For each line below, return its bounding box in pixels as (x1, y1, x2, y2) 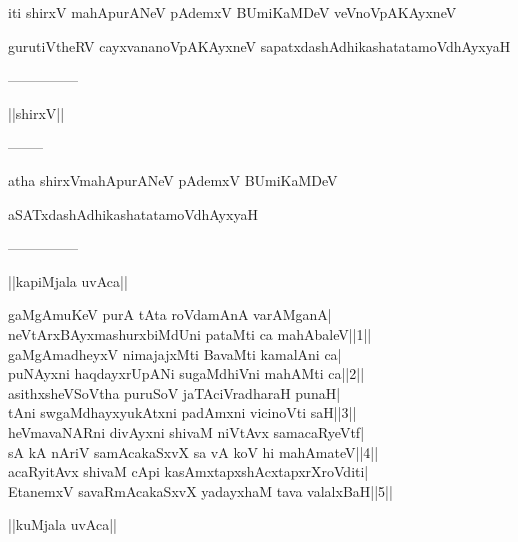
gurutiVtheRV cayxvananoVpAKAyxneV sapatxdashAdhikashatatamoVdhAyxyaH (8, 35, 511, 56)
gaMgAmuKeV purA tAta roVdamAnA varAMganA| (8, 304, 332, 325)
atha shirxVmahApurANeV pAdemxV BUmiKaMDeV (8, 169, 338, 190)
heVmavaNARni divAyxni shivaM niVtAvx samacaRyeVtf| (8, 421, 365, 442)
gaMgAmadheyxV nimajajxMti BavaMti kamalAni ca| (8, 343, 342, 364)
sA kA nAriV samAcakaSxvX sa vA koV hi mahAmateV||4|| (8, 441, 379, 462)
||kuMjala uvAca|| (8, 514, 117, 535)
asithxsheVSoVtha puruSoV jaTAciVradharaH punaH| (8, 382, 341, 403)
